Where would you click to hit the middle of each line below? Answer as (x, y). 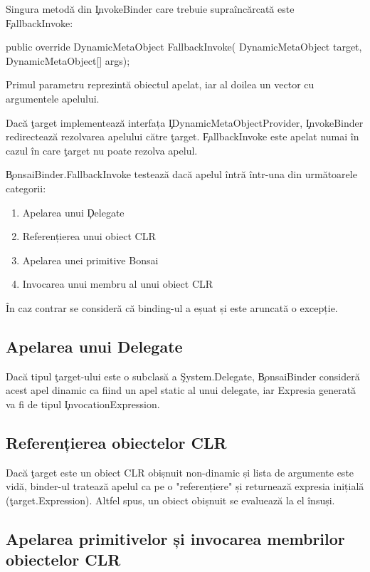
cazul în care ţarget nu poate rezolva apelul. (102, 150)
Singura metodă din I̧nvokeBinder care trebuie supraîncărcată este (150, 9)
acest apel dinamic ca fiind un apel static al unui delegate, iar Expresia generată (181, 390)
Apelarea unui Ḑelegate (73, 212)
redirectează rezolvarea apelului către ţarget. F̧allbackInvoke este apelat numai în (183, 136)
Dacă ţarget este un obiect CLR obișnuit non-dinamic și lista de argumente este (180, 472)
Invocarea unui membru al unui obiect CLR (118, 284)
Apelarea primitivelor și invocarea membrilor (175, 538)
